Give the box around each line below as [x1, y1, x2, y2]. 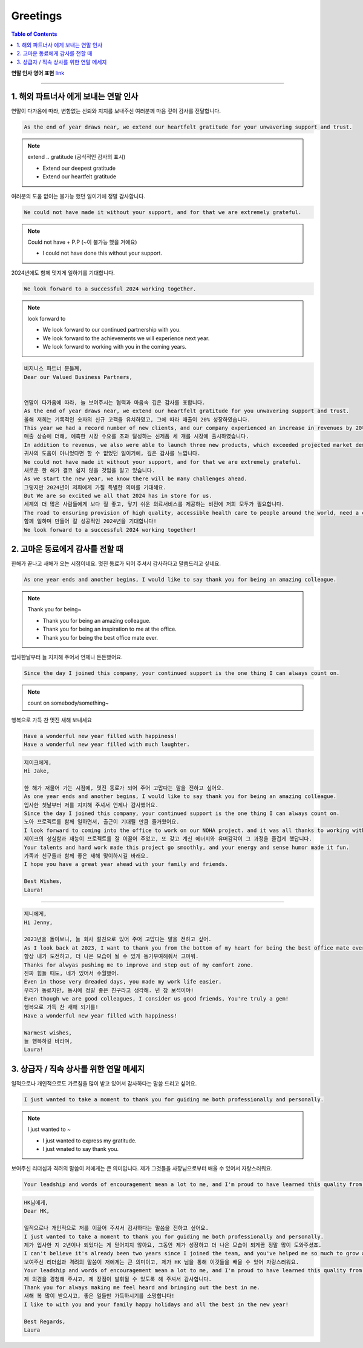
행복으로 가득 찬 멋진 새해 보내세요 [11, 716, 92, 723]
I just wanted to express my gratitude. [42, 1137, 137, 1144]
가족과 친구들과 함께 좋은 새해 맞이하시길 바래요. [24, 853, 149, 859]
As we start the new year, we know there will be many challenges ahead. [24, 475, 247, 482]
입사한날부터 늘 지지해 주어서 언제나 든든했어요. [11, 654, 123, 661]
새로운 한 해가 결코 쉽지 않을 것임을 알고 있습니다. [24, 467, 155, 474]
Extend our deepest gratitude [42, 164, 116, 172]
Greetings [11, 9, 62, 22]
